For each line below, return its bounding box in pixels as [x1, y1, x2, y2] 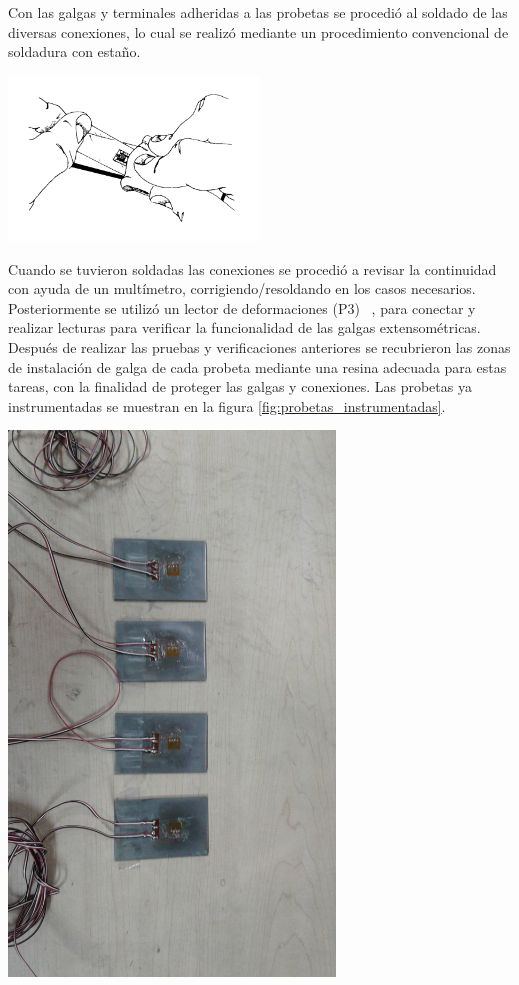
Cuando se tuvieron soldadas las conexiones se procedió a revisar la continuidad [8, 258, 497, 279]
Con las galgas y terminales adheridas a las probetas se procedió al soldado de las [8, 2, 508, 22]
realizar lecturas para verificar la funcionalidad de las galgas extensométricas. [8, 317, 481, 338]
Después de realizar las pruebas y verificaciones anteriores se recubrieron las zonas [8, 336, 511, 357]
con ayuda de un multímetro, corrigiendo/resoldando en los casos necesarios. [8, 278, 476, 299]
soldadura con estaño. [8, 41, 141, 62]
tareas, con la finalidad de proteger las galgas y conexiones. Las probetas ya [8, 376, 472, 397]
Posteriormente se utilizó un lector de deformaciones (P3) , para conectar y [8, 297, 476, 318]
